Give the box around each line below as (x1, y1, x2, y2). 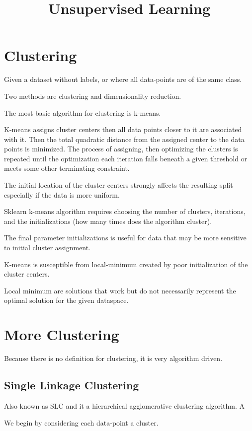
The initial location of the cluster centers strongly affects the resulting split (4, 180, 233, 190)
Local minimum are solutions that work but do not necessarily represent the (4, 285, 236, 295)
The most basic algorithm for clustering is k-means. (4, 107, 161, 118)
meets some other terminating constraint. (4, 163, 130, 173)
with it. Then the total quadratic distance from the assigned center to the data (4, 134, 245, 144)
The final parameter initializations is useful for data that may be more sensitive (4, 232, 247, 243)
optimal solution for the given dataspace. (4, 295, 129, 305)
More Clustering (4, 324, 119, 345)
